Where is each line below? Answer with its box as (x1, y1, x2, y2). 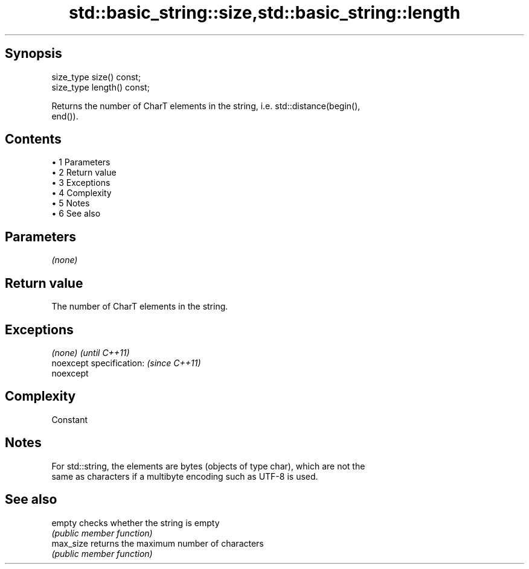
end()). (51, 110, 79, 121)
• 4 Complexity (51, 188, 112, 199)
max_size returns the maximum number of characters (51, 538, 264, 548)
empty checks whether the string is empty (51, 517, 220, 528)
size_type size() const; (51, 71, 141, 82)
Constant (51, 414, 88, 425)
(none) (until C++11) (51, 347, 130, 358)
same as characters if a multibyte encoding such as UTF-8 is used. (51, 471, 318, 482)
